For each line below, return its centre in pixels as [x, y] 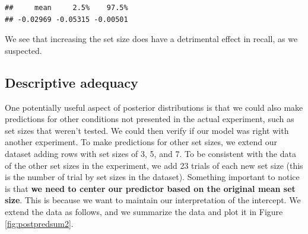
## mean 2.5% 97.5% [66, 8]
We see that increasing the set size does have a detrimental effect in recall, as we [151, 39]
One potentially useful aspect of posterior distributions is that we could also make [154, 107]
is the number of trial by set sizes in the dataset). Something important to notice [152, 177]
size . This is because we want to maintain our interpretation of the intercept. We [153, 200]
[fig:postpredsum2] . [39, 223]
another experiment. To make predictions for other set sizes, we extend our [141, 142]
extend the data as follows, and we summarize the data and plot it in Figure [144, 211]
